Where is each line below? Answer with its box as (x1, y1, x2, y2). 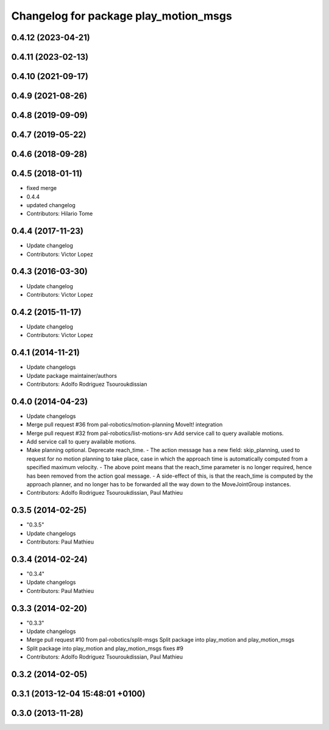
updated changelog (26, 201, 76, 208)
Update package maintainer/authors (26, 372, 117, 379)
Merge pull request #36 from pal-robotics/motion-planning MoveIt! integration (26, 421, 223, 428)
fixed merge (26, 185, 57, 192)
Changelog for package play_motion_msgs (11, 9, 233, 23)
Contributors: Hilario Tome (26, 210, 93, 218)
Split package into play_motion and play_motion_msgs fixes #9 (26, 645, 184, 652)
